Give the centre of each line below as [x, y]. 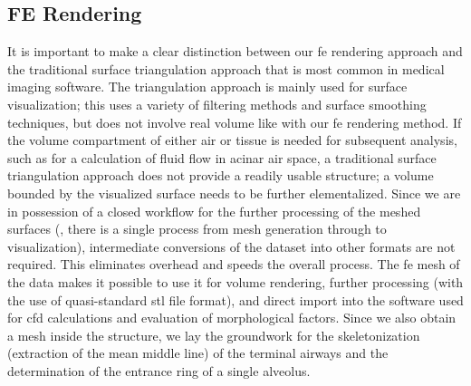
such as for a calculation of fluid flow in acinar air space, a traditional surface [222, 157]
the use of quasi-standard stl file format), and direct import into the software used [235, 299]
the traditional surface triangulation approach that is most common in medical [226, 68]
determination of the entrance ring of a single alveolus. [159, 370]
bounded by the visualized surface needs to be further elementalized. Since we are [234, 193]
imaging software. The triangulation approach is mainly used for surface [207, 87]
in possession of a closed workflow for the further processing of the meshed [214, 211]
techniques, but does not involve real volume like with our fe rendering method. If [235, 122]
